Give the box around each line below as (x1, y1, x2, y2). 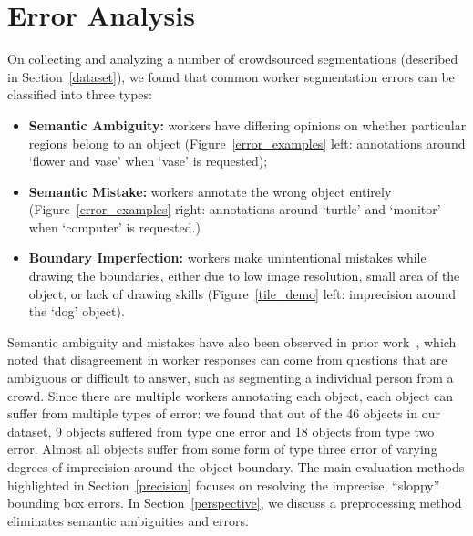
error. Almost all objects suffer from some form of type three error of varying (7, 439, 437, 459)
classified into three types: (7, 85, 152, 104)
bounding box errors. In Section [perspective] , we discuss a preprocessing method (7, 493, 462, 512)
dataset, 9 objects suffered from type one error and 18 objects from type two (7, 421, 435, 440)
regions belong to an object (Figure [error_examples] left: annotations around (28, 133, 466, 152)
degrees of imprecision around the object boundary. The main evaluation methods (7, 458, 465, 476)
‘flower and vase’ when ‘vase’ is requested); (28, 151, 268, 170)
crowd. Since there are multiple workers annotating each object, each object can (7, 386, 454, 405)
